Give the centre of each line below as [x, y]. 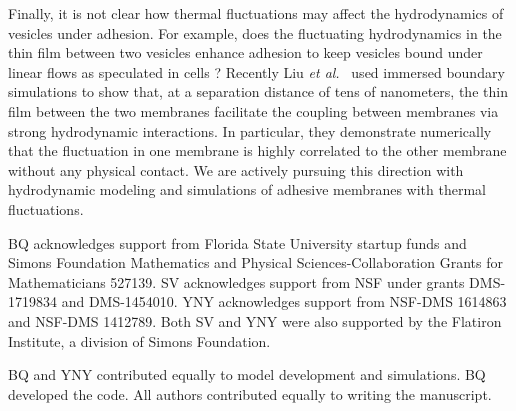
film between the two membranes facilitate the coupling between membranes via [253, 110]
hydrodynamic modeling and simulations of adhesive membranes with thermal [247, 189]
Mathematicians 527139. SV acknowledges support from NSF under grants [236, 281]
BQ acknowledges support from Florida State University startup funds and [237, 242]
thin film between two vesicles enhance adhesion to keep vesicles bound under [245, 52]
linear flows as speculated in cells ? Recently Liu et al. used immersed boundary [256, 71]
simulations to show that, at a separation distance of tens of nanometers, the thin [258, 91]
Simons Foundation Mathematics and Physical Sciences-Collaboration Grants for [255, 262]
